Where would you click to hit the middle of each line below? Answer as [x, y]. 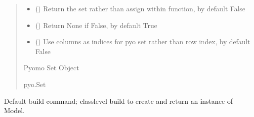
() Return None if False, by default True [96, 25]
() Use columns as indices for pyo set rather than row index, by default [143, 42]
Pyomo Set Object [51, 68]
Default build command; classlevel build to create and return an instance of [118, 101]
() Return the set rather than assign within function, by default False [140, 8]
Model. [15, 110]
